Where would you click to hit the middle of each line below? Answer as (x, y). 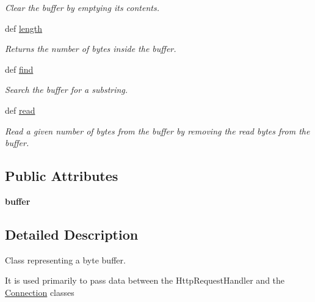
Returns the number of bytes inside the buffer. (91, 49)
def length (24, 28)
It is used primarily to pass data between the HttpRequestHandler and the (145, 280)
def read (20, 110)
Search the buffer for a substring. (67, 90)
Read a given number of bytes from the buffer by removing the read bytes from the (157, 131)
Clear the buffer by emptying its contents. (82, 7)
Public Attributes (62, 176)
